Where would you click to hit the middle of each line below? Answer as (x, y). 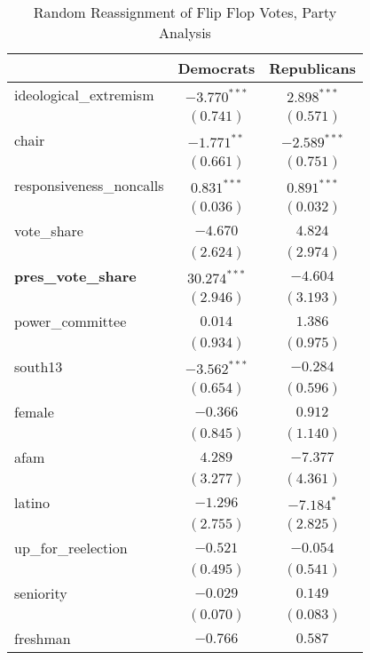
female (34, 412)
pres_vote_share (75, 276)
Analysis (185, 32)
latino (32, 502)
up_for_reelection (71, 548)
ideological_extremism (84, 95)
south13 (39, 366)
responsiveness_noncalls (89, 185)
